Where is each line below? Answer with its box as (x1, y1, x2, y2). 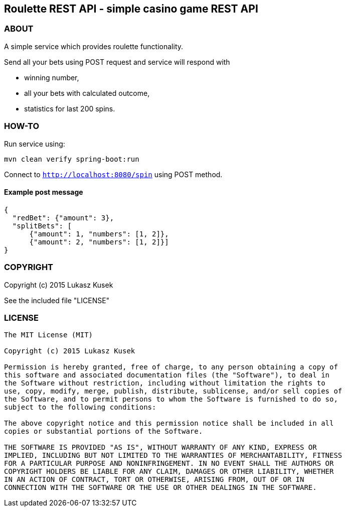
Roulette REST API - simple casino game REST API (4, 3, 258, 15)
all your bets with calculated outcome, (24, 88, 150, 97)
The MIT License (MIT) (4, 331, 93, 339)
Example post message (4, 188, 83, 197)
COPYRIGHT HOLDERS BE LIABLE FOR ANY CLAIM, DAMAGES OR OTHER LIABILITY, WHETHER (4, 467, 334, 476)
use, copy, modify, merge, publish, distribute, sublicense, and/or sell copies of (4, 387, 342, 396)
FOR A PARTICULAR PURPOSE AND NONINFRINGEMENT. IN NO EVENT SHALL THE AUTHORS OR (4, 459, 334, 468)
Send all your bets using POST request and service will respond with (4, 57, 230, 66)
